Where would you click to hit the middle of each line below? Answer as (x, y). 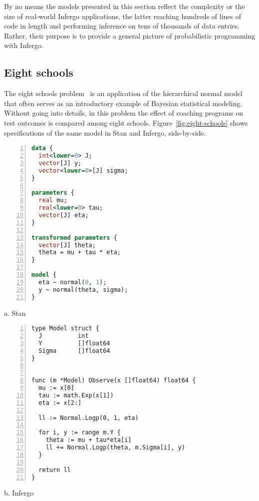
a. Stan (15, 313)
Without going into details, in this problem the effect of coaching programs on (124, 113)
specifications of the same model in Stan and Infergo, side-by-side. (105, 132)
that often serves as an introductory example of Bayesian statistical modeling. (123, 103)
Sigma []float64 (74, 351)
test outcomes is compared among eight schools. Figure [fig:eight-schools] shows (126, 122)
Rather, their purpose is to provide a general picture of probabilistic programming (130, 35)
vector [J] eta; (64, 215)
